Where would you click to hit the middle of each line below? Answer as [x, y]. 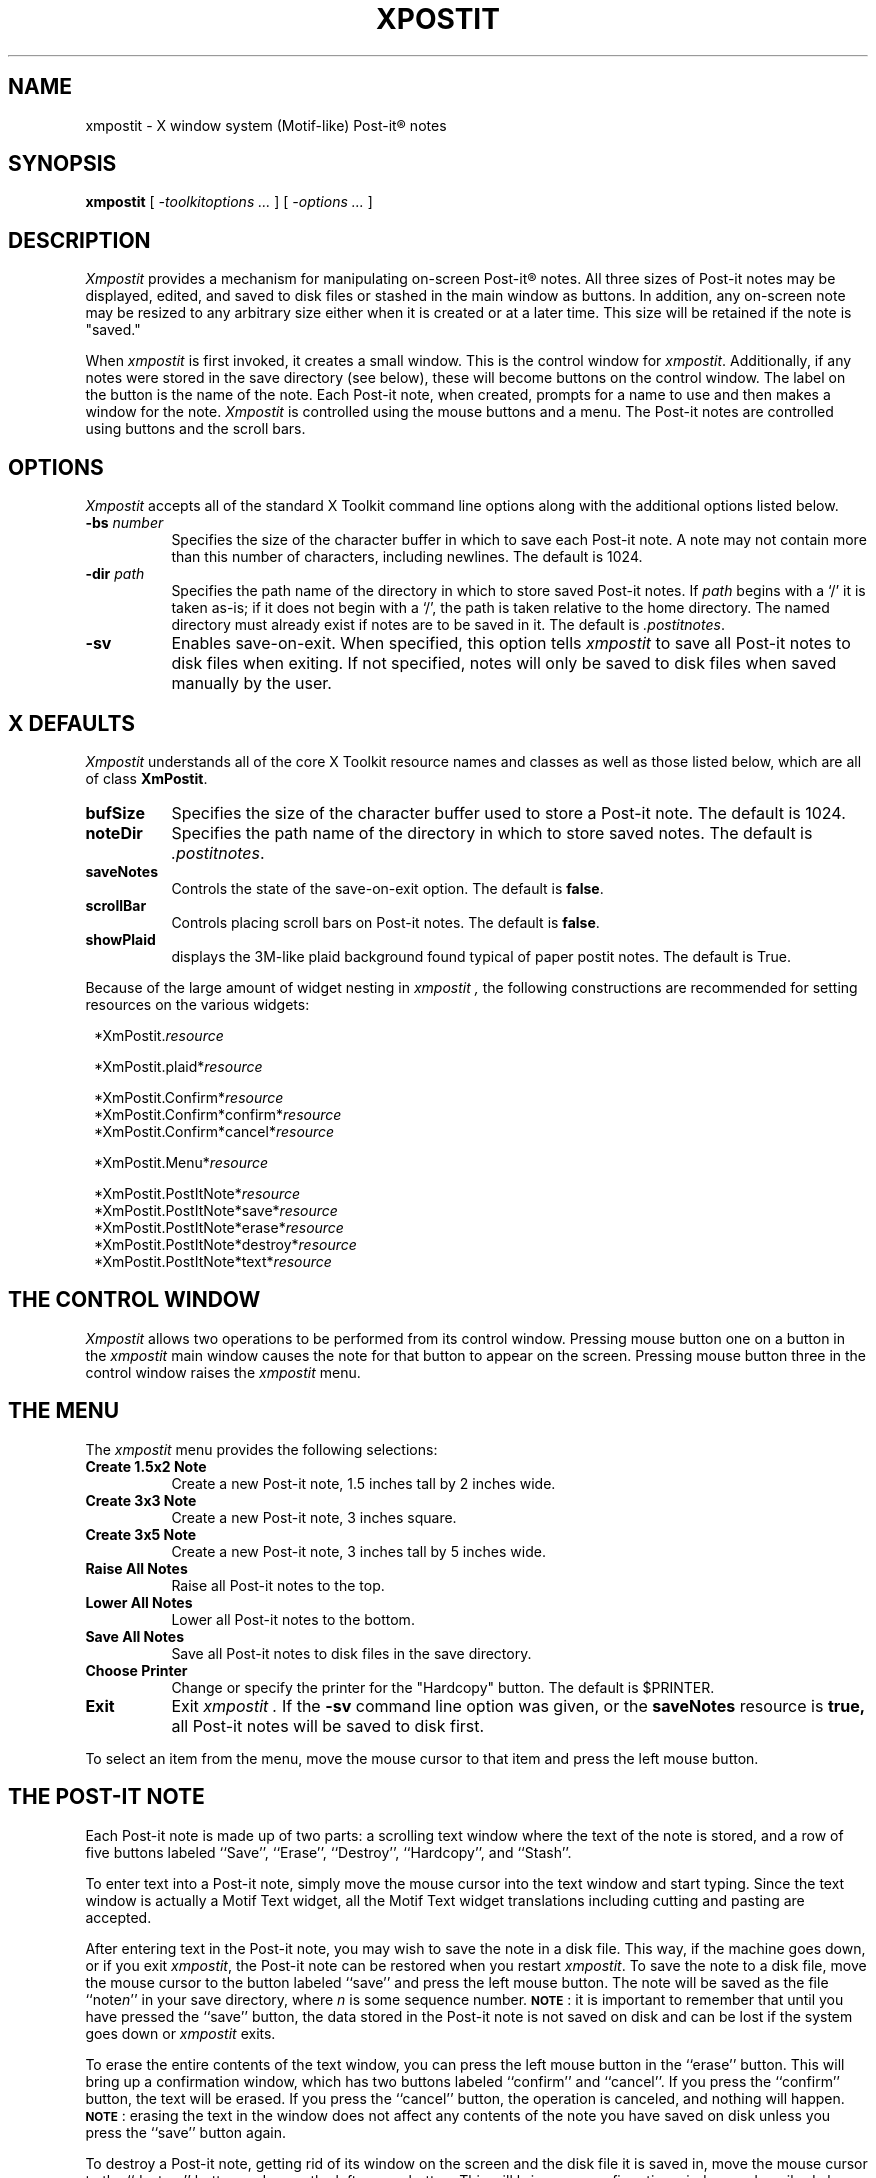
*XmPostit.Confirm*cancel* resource [214, 1131]
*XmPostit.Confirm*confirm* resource [218, 1114]
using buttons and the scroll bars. [195, 429]
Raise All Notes [136, 1568]
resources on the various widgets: [197, 1004]
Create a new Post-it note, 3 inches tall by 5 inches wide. [358, 1551]
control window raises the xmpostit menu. [223, 1372]
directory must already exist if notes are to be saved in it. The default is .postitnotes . [448, 625]
